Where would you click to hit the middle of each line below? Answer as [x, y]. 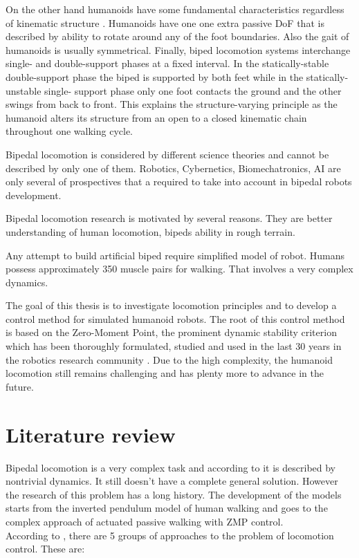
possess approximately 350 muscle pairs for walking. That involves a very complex [179, 269]
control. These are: [45, 549]
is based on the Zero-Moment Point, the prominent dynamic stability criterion [171, 332]
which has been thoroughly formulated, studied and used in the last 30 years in [174, 346]
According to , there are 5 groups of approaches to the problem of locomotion [170, 535]
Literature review [91, 434]
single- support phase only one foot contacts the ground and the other [193, 90]
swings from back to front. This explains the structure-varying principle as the [172, 104]
